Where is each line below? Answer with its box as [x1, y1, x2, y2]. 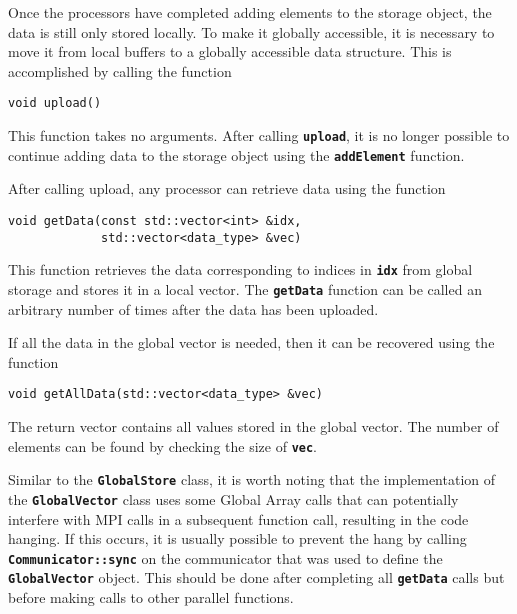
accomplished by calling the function [8, 60, 232, 81]
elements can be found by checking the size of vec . [8, 435, 318, 456]
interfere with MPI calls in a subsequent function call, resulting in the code [8, 508, 469, 529]
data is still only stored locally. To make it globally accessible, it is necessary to [8, 21, 495, 42]
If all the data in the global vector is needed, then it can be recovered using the [8, 332, 495, 353]
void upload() [8, 96, 102, 111]
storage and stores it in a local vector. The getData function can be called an [8, 278, 482, 299]
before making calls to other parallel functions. [8, 587, 294, 608]
